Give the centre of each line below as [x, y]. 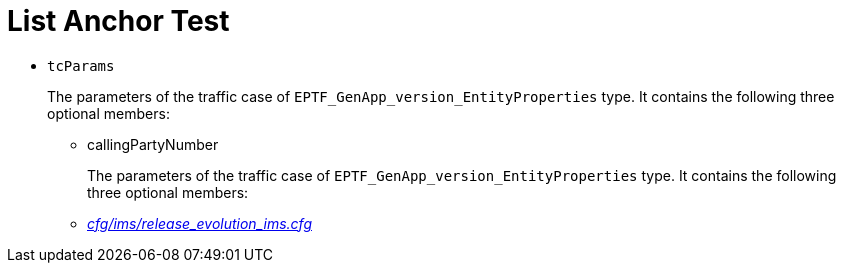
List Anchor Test [118, 21]
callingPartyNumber [153, 144]
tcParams [81, 65]
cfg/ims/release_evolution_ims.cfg [199, 223]
